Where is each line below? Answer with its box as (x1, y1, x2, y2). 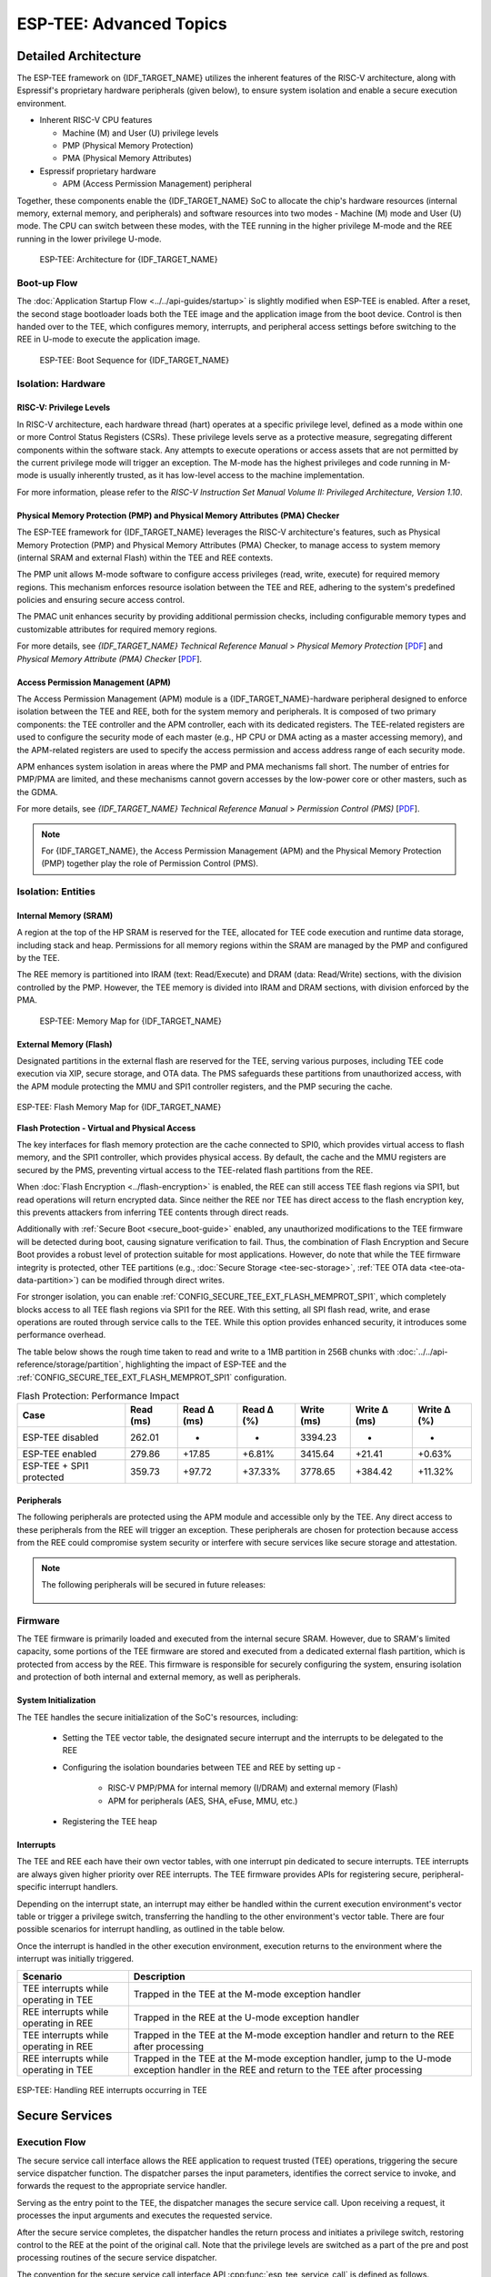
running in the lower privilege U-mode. (16, 233, 163, 244)
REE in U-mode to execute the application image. (16, 333, 201, 345)
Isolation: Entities (16, 885, 95, 898)
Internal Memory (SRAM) (16, 910, 114, 921)
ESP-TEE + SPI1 (22, 1460, 89, 1473)
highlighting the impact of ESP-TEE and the (125, 1359, 286, 1370)
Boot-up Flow (16, 276, 78, 289)
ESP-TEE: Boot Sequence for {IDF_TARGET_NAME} (39, 354, 230, 365)
